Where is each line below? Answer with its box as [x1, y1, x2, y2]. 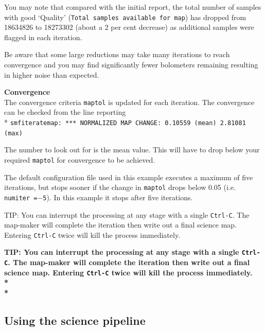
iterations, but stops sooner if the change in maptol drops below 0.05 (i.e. [4, 182, 236, 193]
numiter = [4, 194, 38, 202]
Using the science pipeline [4, 312, 146, 328]
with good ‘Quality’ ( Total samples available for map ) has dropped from [4, 11, 246, 22]
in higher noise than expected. [4, 69, 99, 80]
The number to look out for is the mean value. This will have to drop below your [4, 144, 260, 155]
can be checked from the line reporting [4, 107, 126, 117]
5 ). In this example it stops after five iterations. [43, 191, 193, 202]
